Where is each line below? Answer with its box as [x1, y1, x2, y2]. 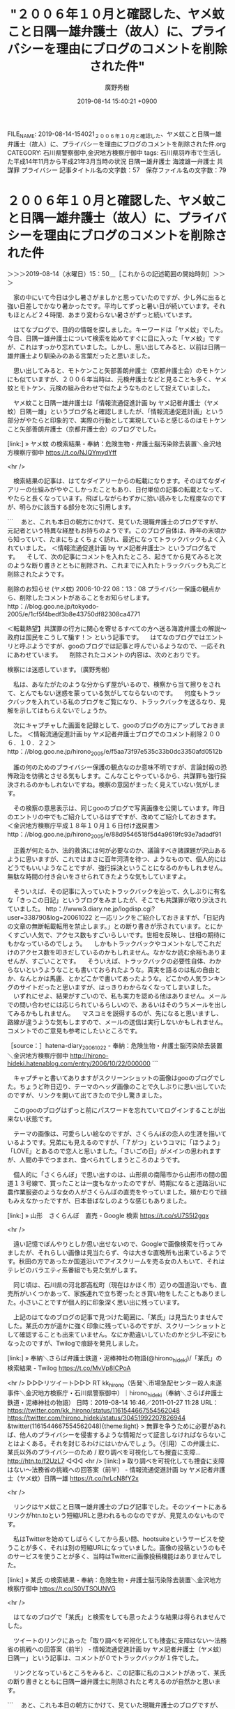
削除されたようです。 [7, 570, 68, 578]
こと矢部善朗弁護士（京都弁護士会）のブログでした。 [7, 425, 160, 433]
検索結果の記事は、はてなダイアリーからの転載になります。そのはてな [13, 476, 215, 485]
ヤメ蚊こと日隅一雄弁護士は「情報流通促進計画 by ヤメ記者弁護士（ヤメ [13, 398, 220, 407]
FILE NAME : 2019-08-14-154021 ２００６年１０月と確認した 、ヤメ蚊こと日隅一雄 [7, 130, 222, 139]
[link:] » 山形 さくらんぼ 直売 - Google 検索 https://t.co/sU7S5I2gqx [7, 1211, 209, 1220]
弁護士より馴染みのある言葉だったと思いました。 [13, 351, 154, 360]
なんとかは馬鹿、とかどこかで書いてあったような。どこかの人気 [19, 974, 202, 983]
